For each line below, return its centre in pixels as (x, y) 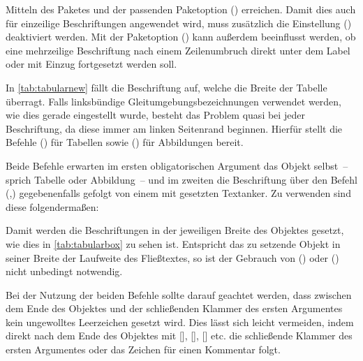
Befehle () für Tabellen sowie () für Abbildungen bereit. (125, 142)
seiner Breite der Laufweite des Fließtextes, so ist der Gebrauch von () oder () (172, 257)
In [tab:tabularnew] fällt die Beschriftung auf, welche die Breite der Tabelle (166, 87)
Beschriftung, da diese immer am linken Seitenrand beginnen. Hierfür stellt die (174, 128)
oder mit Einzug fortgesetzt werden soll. (91, 64)
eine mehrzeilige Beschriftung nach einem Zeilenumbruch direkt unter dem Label (178, 50)
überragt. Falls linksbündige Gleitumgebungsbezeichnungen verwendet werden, (174, 101)
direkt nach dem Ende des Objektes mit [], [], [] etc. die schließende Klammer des (179, 336)
